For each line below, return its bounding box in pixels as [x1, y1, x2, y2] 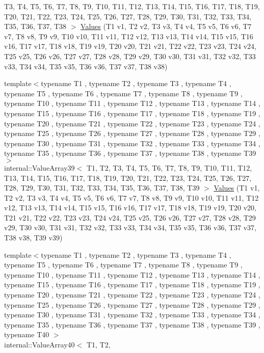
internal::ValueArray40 [4, 339, 75, 349]
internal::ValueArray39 [4, 162, 75, 173]
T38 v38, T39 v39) [4, 232, 63, 243]
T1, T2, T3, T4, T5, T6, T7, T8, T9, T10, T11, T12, [86, 162, 252, 173]
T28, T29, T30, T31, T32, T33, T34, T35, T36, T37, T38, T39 [4, 182, 200, 193]
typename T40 [4, 329, 49, 340]
